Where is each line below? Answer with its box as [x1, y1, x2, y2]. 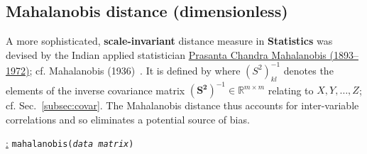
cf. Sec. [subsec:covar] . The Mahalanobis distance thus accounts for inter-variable [6, 98, 359, 113]
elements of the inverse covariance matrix [6, 82, 185, 97]
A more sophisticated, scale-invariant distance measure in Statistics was [6, 33, 333, 48]
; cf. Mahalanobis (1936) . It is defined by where [29, 62, 241, 77]
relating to [268, 82, 314, 97]
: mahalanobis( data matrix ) [6, 136, 134, 150]
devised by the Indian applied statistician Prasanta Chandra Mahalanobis [6, 47, 327, 62]
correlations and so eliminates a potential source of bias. [6, 111, 250, 126]
